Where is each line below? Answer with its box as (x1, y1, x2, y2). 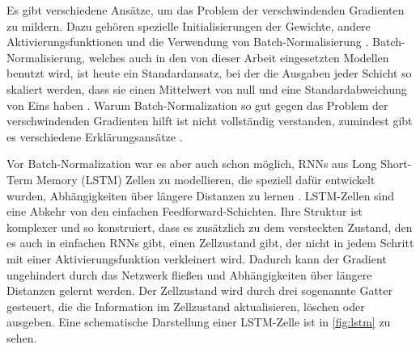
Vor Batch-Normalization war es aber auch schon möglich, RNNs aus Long (6, 155, 377, 172)
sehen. (6, 329, 37, 346)
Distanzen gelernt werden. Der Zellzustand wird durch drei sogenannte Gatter (6, 282, 392, 299)
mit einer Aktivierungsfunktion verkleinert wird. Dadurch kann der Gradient (6, 250, 387, 267)
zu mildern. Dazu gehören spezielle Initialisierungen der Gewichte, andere (6, 17, 371, 34)
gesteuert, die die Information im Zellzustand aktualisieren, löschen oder (6, 297, 365, 314)
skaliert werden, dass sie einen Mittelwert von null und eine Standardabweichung (6, 80, 407, 97)
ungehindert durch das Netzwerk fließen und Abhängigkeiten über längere (6, 266, 372, 283)
